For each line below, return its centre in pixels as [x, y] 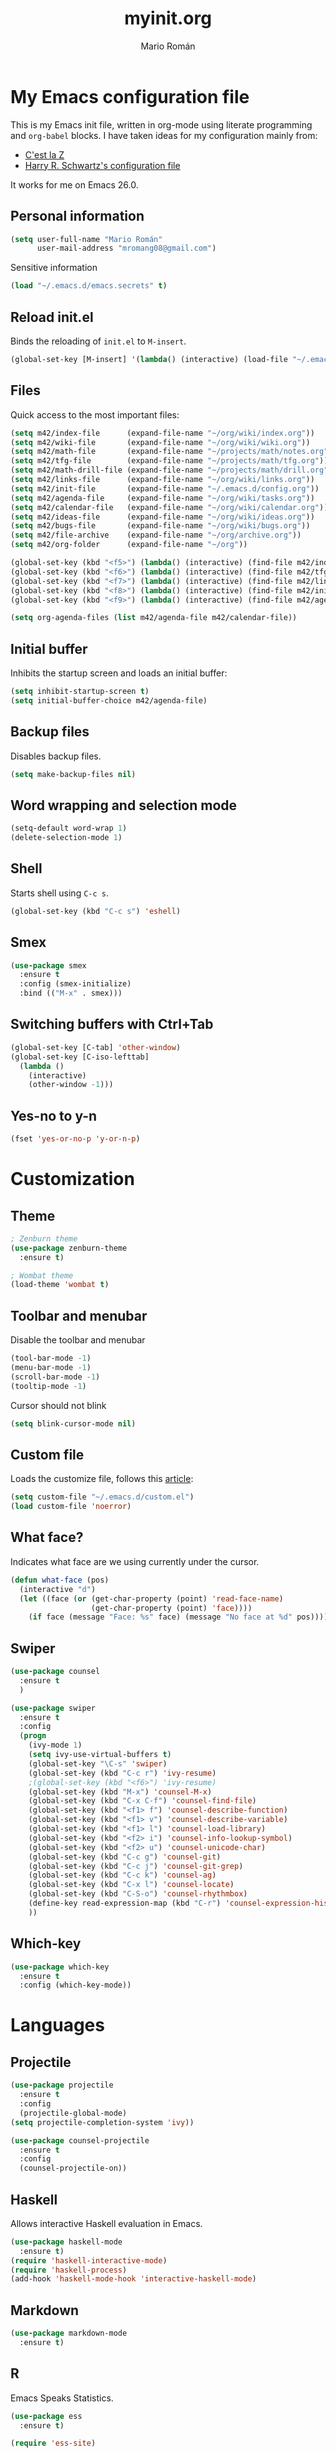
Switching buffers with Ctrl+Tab [112, 1024]
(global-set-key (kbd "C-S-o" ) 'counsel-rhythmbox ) [138, 1894]
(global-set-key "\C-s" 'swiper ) [98, 1763]
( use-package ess [46, 2416]
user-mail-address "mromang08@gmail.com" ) [126, 248]
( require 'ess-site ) [53, 2443]
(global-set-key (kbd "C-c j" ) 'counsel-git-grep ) [136, 1866]
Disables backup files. [56, 756]
